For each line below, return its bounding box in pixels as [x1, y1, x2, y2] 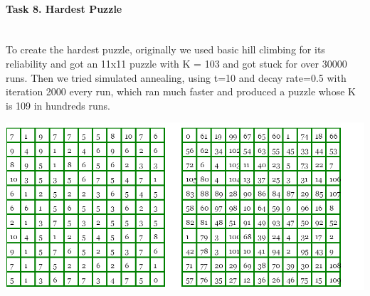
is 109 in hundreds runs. [6, 97, 110, 112]
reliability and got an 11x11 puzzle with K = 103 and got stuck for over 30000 [6, 55, 347, 70]
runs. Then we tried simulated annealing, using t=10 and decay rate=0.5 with [6, 70, 347, 85]
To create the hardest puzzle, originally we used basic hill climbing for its [6, 42, 325, 57]
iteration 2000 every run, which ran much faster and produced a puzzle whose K [6, 84, 356, 99]
